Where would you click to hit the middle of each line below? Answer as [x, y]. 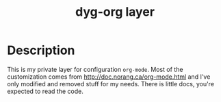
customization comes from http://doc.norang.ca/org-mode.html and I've [109, 77]
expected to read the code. [45, 91]
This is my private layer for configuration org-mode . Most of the [95, 69]
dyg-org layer [115, 12]
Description [41, 50]
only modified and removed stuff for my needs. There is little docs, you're [110, 84]
